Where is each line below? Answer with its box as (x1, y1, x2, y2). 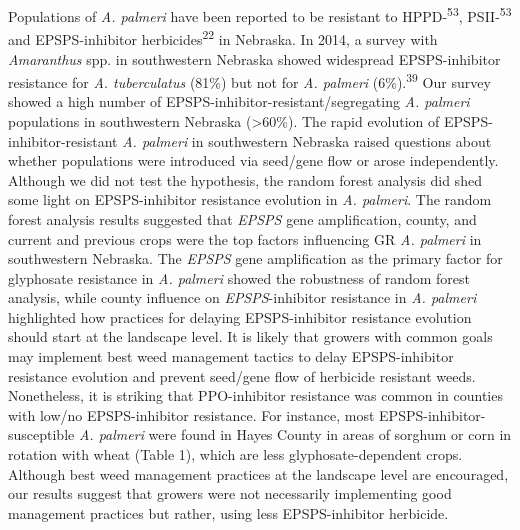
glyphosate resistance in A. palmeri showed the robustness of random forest (8, 267, 471, 288)
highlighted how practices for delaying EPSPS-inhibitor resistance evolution (8, 306, 472, 327)
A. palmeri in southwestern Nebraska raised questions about (122, 130, 492, 151)
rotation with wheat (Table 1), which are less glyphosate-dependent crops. (8, 444, 463, 465)
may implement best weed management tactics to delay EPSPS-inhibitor (8, 346, 454, 367)
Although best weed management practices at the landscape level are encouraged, (8, 463, 509, 484)
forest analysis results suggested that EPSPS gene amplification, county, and (8, 208, 477, 229)
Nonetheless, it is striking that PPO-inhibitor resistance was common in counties (8, 385, 503, 406)
